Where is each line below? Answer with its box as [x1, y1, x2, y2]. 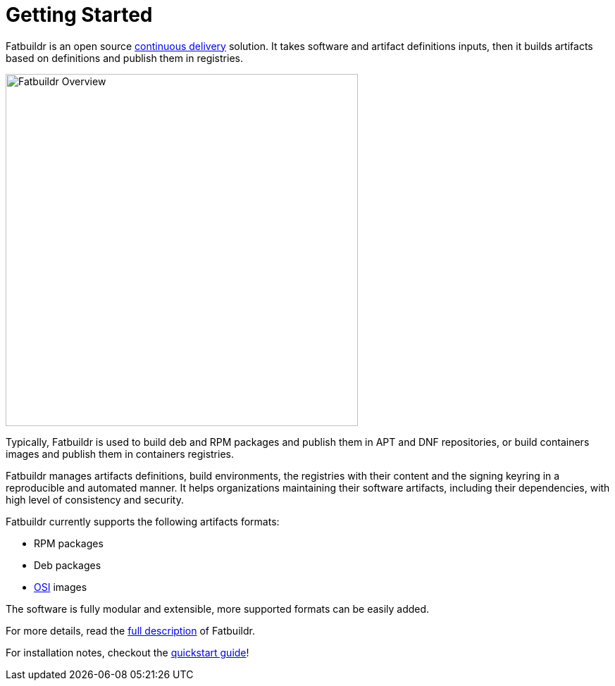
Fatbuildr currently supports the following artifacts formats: [6, 515, 280, 528]
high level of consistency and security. [6, 493, 184, 506]
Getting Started [6, 3, 153, 27]
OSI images [34, 580, 87, 593]
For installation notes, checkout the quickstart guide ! [6, 646, 249, 659]
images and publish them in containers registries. [6, 447, 234, 460]
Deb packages [34, 559, 101, 571]
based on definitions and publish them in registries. [6, 51, 243, 64]
